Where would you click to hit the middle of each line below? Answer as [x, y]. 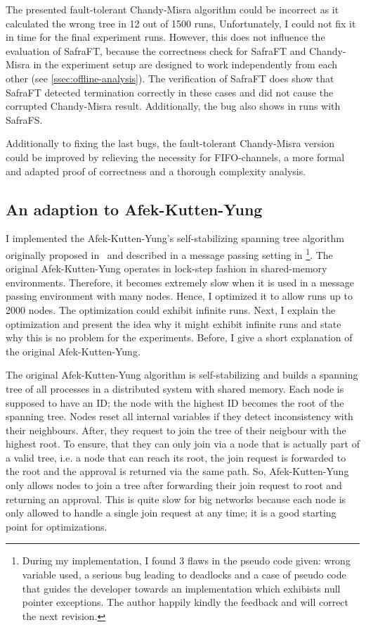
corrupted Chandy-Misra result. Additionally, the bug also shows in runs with [173, 106]
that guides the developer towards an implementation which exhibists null [181, 588]
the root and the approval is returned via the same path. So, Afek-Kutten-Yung [177, 471]
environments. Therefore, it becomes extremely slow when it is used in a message [180, 282]
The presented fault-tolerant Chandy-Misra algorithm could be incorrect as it [172, 9]
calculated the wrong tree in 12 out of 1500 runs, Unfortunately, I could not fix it [181, 23]
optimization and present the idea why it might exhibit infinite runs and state [174, 323]
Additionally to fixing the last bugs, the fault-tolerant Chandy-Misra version [170, 143]
